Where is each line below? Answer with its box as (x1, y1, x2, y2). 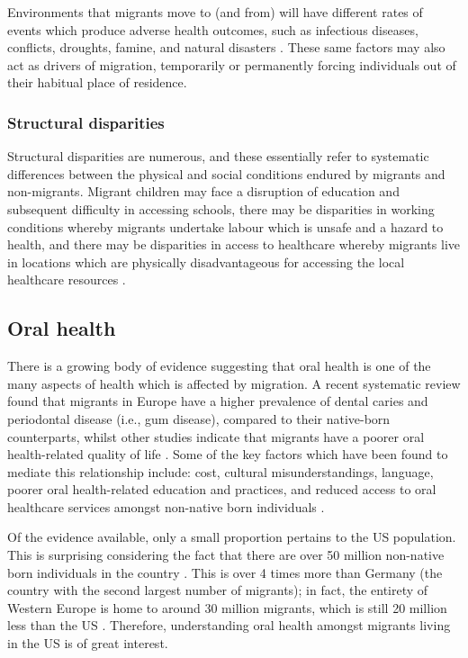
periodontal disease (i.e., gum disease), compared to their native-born (7, 409, 391, 428)
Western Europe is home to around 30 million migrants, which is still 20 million (7, 598, 447, 617)
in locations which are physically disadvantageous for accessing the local (7, 252, 405, 271)
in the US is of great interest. (7, 634, 168, 653)
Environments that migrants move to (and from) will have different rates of (7, 3, 423, 21)
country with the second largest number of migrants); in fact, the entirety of (7, 581, 428, 599)
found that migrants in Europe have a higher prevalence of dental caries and (7, 392, 428, 410)
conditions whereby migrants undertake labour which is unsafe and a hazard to (7, 217, 444, 236)
